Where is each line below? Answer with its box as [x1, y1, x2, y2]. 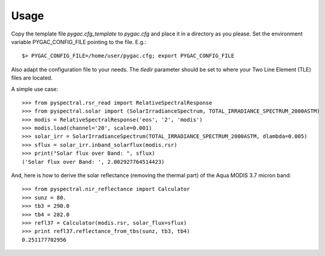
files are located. [11, 74, 53, 81]
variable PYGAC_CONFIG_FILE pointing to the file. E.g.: [11, 38, 147, 45]
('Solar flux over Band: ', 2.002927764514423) [22, 158, 165, 165]
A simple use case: [11, 85, 58, 93]
